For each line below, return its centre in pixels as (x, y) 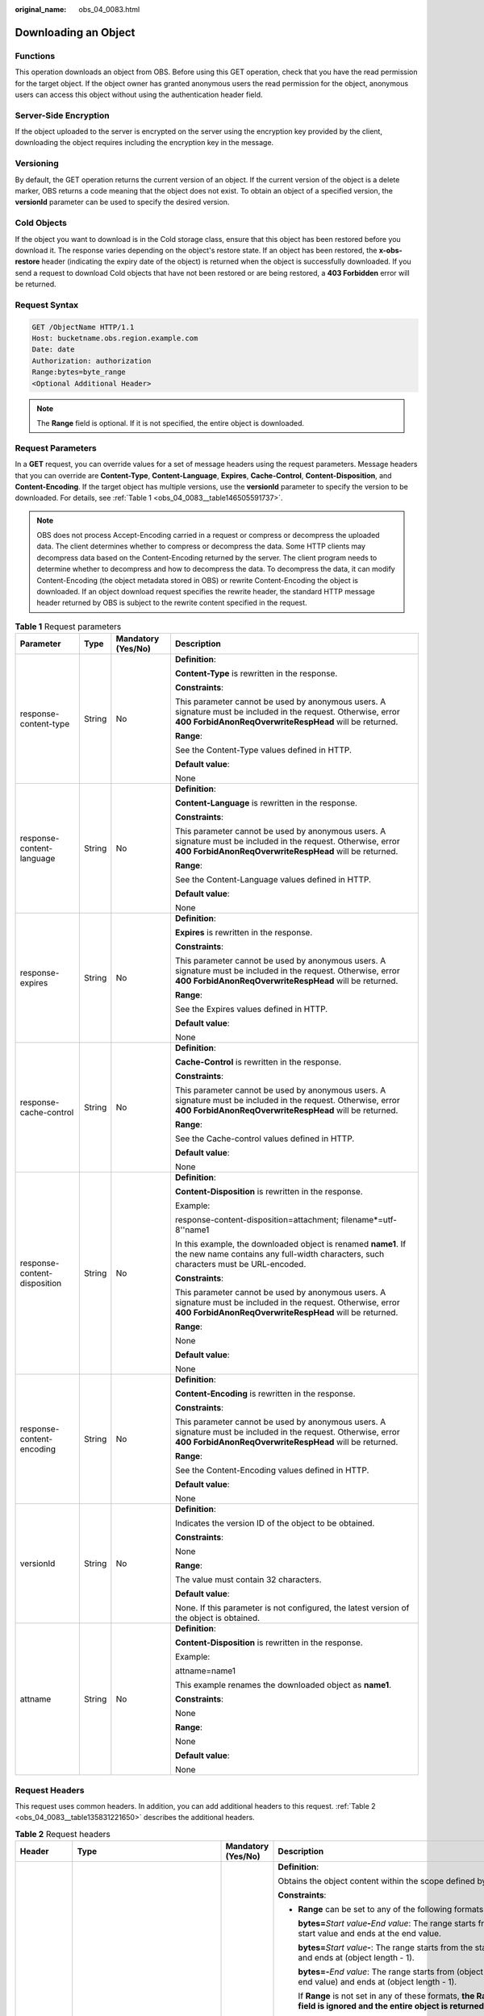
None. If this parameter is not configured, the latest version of (292, 1608)
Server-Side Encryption (62, 115)
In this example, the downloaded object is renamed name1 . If (290, 1244)
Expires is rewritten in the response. (244, 933)
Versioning (37, 164)
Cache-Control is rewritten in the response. (258, 1062)
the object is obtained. (217, 1618)
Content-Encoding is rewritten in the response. (265, 1393)
